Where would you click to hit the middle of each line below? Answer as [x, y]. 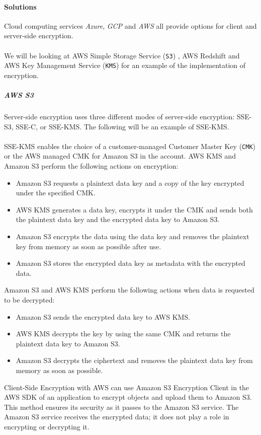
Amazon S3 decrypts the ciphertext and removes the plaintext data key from [134, 360]
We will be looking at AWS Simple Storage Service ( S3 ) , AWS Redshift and [122, 55]
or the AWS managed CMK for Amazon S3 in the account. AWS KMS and [120, 156]
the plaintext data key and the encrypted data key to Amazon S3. [118, 219]
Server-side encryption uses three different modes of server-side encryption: [119, 117]
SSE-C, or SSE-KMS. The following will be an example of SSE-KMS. [122, 126]
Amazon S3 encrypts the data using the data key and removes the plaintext [133, 236]
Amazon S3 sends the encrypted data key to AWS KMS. [103, 316]
